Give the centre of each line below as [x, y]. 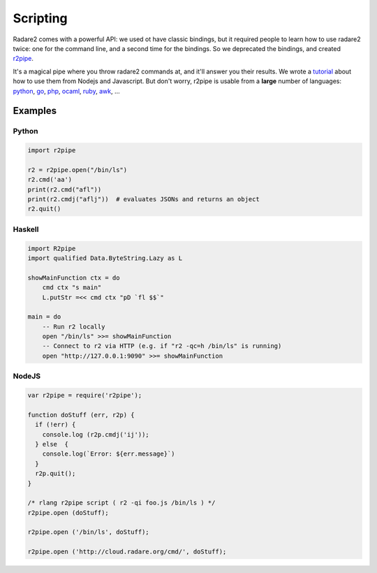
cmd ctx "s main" [72, 288]
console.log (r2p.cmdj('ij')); [96, 434]
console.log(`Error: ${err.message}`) [109, 454]
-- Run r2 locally [74, 326]
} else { [52, 444]
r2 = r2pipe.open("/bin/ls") [77, 170]
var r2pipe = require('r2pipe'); [85, 395]
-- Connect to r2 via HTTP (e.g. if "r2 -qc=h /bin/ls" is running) [162, 346]
